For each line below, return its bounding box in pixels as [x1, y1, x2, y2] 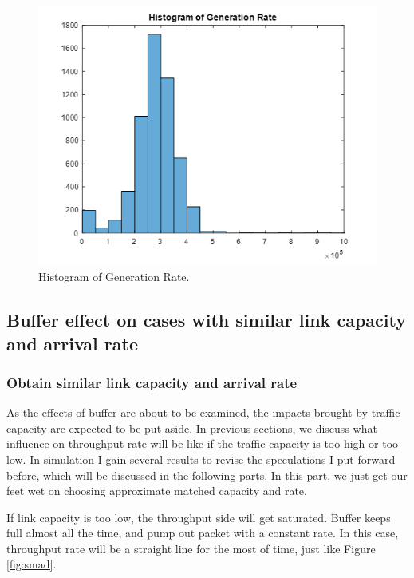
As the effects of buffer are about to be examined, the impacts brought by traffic [6, 404, 400, 421]
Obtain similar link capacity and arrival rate [6, 372, 298, 392]
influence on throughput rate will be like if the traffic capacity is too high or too [6, 435, 399, 452]
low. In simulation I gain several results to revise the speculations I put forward [6, 450, 396, 467]
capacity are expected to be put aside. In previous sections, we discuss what [6, 419, 377, 436]
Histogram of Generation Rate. [38, 268, 190, 285]
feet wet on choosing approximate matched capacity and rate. [6, 482, 307, 499]
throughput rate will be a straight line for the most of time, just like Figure [6, 540, 376, 556]
